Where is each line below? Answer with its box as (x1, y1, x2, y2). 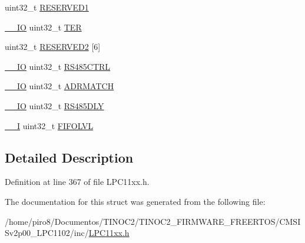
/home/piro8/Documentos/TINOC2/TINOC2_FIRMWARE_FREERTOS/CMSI (5, 215, 301, 227)
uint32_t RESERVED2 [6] (5, 41, 101, 53)
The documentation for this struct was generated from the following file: (5, 195, 266, 207)
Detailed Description (5, 148, 134, 166)
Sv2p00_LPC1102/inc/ (5, 227, 89, 239)
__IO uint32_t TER (5, 21, 82, 33)
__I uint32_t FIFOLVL (5, 119, 94, 131)
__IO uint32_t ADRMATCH (5, 80, 114, 92)
